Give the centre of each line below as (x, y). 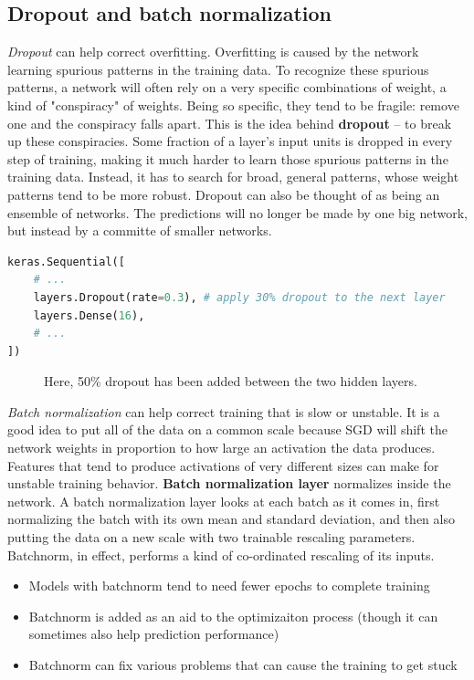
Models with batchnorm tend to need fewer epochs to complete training (229, 586)
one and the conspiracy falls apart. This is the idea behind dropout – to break (230, 123)
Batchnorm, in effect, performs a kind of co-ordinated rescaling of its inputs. (221, 554)
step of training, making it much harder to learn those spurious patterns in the (228, 158)
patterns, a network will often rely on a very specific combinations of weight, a (227, 87)
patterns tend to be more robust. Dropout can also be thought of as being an (224, 194)
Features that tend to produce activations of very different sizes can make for (223, 465)
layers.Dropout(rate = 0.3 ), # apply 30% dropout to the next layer (239, 297)
